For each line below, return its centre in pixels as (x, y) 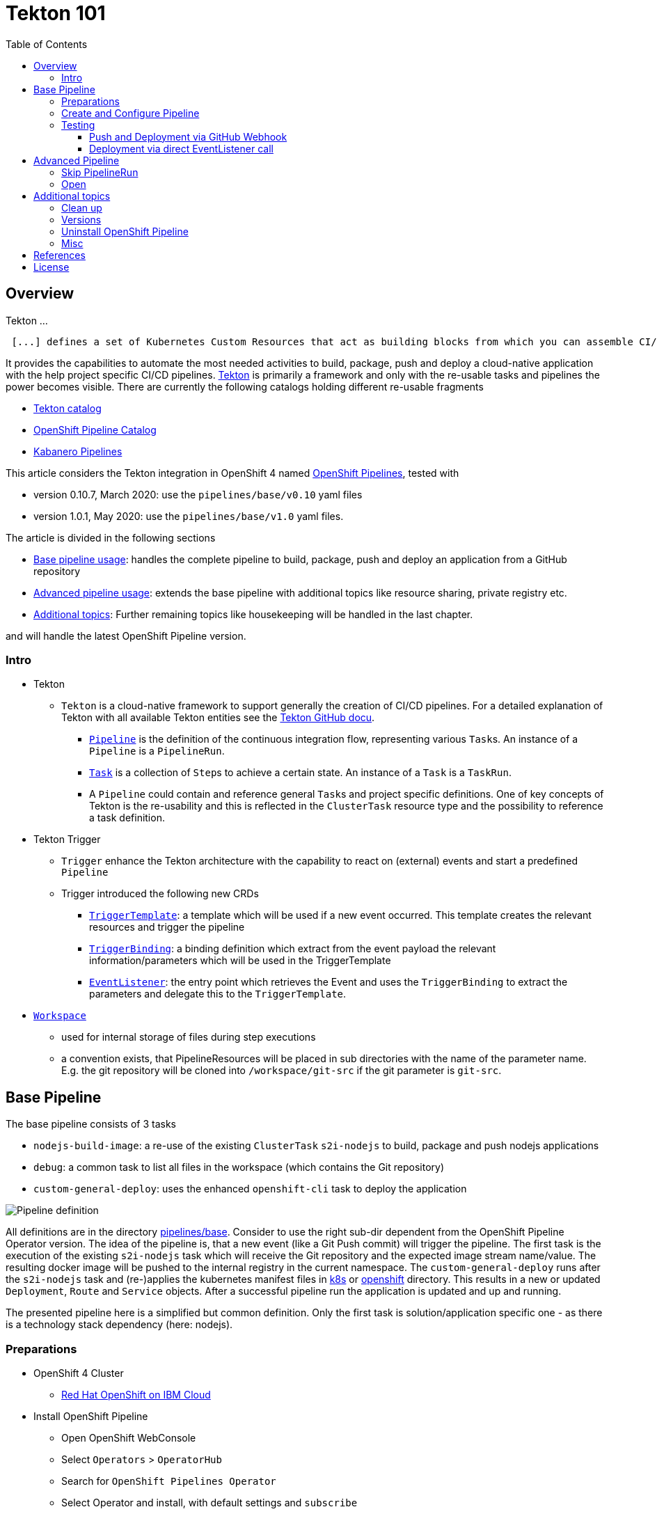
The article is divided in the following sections (111, 537)
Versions (81, 219)
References (60, 255)
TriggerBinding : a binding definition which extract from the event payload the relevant (293, 949)
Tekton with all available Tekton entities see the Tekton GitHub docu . (218, 718)
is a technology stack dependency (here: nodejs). (119, 1325)
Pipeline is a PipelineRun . (157, 751)
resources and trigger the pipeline (167, 927)
